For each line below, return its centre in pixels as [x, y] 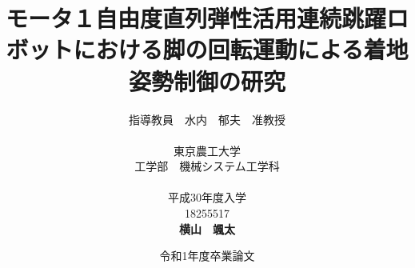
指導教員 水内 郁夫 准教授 [207, 119]
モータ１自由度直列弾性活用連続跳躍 [196, 18]
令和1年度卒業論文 [207, 256]
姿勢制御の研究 [207, 80]
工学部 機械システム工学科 [207, 166]
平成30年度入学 [207, 197]
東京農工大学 [207, 150]
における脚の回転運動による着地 [241, 49]
